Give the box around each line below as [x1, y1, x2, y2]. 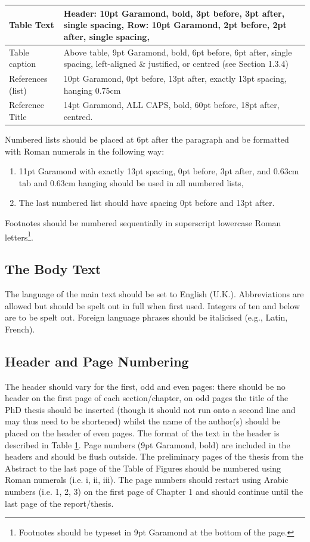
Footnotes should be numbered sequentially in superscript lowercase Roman [5, 217, 281, 229]
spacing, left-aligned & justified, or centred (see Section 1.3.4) [63, 57, 289, 70]
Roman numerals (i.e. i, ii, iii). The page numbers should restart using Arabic [5, 473, 289, 486]
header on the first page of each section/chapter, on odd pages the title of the [5, 392, 289, 404]
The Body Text [5, 260, 101, 278]
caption [9, 57, 36, 70]
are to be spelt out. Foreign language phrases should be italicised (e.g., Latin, [5, 311, 288, 324]
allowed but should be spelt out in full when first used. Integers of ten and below [5, 299, 300, 312]
